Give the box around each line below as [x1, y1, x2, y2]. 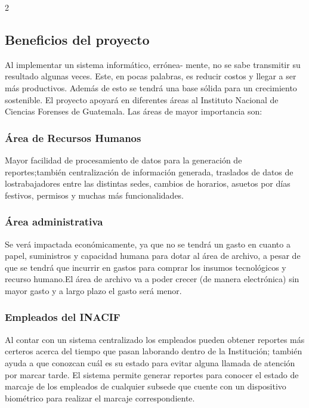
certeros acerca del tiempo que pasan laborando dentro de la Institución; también [5, 345, 302, 357]
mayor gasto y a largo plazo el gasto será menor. [5, 284, 182, 296]
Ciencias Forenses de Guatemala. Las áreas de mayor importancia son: [5, 105, 262, 118]
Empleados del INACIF [5, 310, 120, 324]
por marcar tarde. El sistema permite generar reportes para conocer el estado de [5, 368, 299, 381]
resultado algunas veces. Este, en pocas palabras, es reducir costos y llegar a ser [5, 70, 296, 82]
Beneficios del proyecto [5, 30, 150, 48]
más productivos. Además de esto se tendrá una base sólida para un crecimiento [5, 81, 297, 94]
